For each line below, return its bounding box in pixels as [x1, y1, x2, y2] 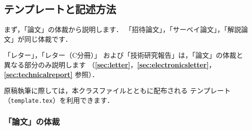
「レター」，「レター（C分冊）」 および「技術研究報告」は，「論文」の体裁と [4, 50, 243, 60]
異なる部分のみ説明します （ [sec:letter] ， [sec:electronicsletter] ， [4, 59, 216, 69]
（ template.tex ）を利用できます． [4, 95, 114, 105]
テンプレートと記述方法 [4, 1, 116, 16]
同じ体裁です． [24, 33, 72, 44]
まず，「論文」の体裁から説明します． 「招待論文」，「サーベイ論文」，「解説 [4, 24, 241, 34]
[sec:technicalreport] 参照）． [4, 69, 99, 79]
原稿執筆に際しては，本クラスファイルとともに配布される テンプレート [4, 85, 231, 96]
